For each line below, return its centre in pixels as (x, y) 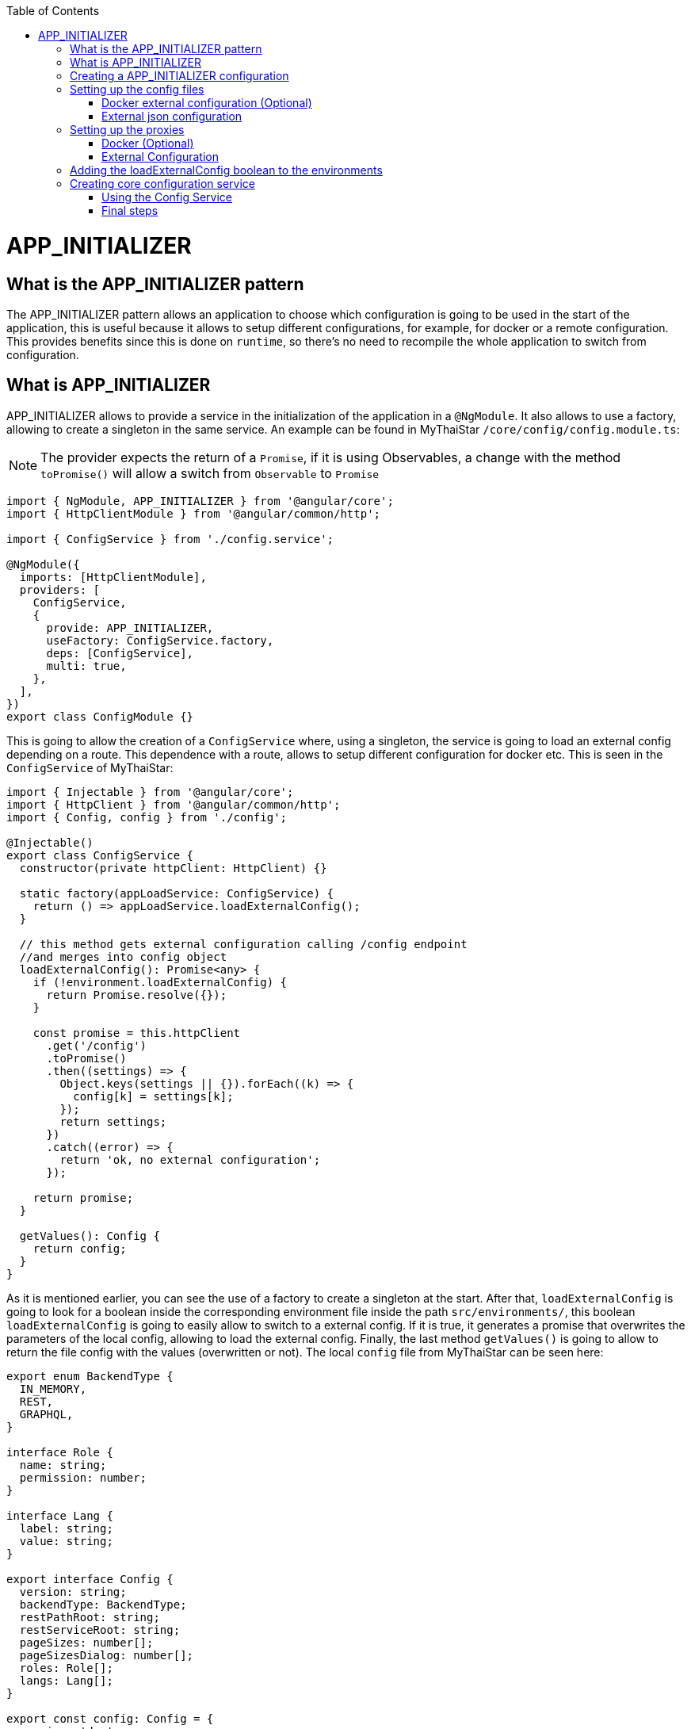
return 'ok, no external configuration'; (190, 1159)
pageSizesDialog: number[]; (107, 1655)
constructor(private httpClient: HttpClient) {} (173, 868)
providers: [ (60, 589)
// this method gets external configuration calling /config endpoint (243, 944)
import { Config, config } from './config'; (147, 817)
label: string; (66, 1528)
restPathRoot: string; (90, 1617)
